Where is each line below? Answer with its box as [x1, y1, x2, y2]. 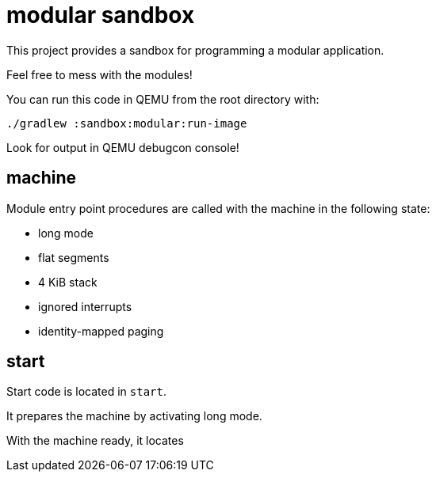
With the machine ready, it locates [6, 434, 184, 448]
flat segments [38, 250, 109, 264]
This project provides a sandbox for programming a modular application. [6, 43, 384, 57]
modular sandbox [6, 2, 195, 28]
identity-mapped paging [38, 324, 164, 338]
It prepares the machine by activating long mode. [6, 409, 262, 423]
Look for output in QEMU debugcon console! [6, 140, 239, 154]
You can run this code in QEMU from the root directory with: [6, 92, 319, 106]
